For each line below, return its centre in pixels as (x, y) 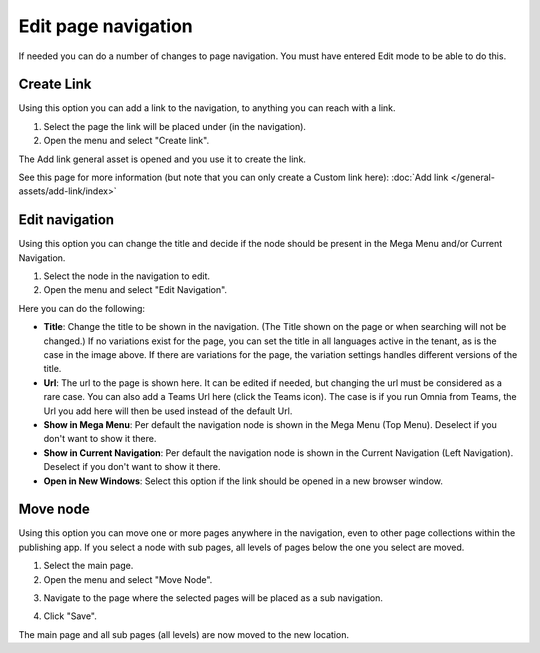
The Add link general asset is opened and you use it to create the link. (162, 159)
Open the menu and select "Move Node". (128, 579)
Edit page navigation (106, 26)
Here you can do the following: (81, 308)
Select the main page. (88, 566)
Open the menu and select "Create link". (126, 141)
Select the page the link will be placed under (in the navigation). (175, 126)
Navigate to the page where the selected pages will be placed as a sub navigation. (213, 598)
